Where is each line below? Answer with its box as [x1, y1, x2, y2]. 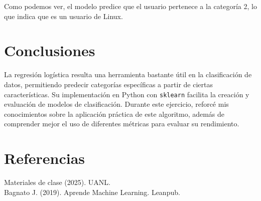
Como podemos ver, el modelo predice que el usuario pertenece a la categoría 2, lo [4, 1, 257, 11]
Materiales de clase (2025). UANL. [4, 177, 110, 187]
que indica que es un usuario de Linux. [4, 11, 123, 21]
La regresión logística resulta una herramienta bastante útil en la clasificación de [4, 69, 252, 80]
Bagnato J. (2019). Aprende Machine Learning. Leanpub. [4, 186, 180, 197]
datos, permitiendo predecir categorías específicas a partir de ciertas [4, 79, 213, 89]
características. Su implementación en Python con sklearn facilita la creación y [4, 89, 249, 99]
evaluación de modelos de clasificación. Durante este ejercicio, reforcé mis [4, 99, 229, 109]
